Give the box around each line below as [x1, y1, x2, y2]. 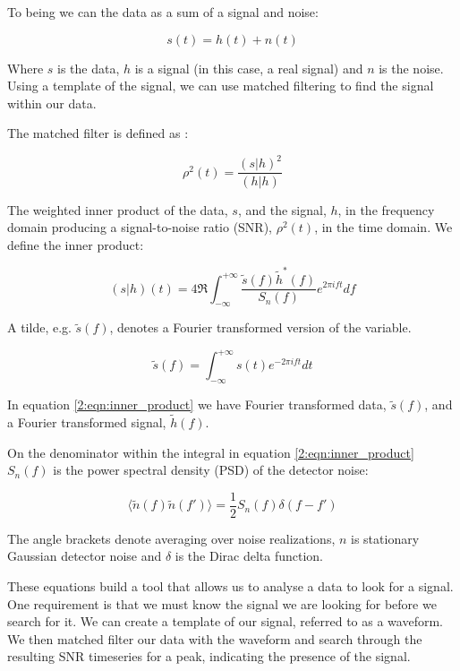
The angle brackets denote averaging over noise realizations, [7, 529, 336, 547]
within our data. [7, 93, 97, 112]
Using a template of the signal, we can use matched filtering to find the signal [7, 76, 434, 95]
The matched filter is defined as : [7, 124, 189, 142]
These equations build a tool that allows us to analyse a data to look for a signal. [7, 577, 454, 596]
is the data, [57, 58, 120, 77]
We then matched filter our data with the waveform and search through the [7, 629, 422, 648]
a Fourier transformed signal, [7, 413, 166, 431]
